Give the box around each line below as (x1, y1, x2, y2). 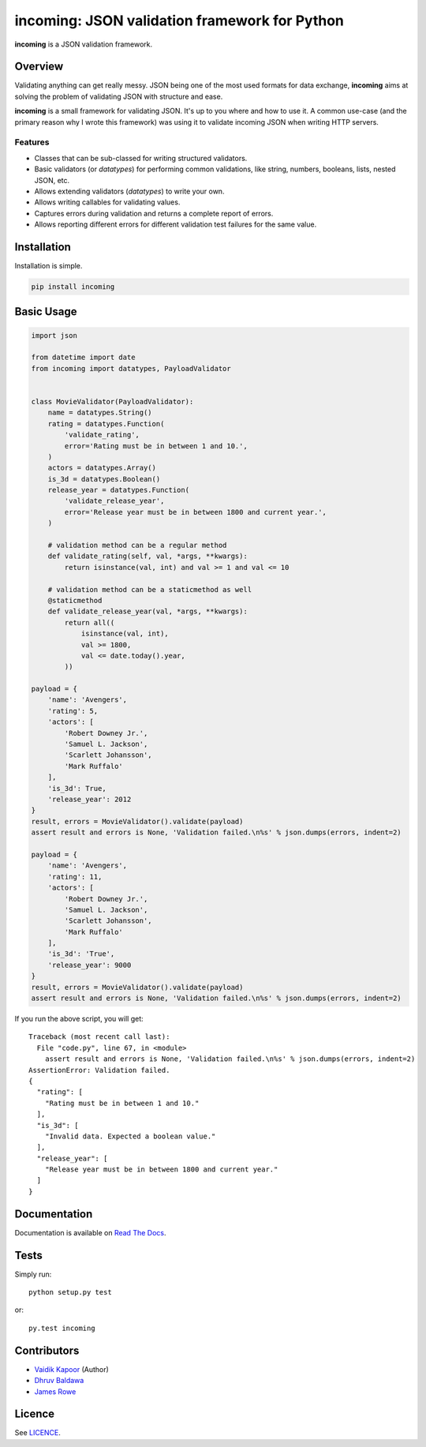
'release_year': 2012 (47, 795, 132, 804)
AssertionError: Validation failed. (28, 1066, 170, 1074)
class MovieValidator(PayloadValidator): (31, 397, 194, 406)
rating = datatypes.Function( (47, 419, 165, 428)
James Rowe (34, 1386, 77, 1396)
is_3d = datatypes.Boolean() (47, 474, 161, 483)
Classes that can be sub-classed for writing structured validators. (34, 153, 248, 163)
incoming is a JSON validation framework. (14, 39, 153, 49)
